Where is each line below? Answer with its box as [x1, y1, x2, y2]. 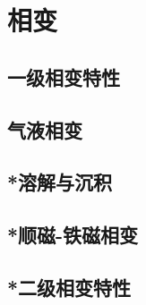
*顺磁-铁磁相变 [7, 221, 139, 249]
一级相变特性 [7, 63, 120, 90]
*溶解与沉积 [7, 168, 113, 196]
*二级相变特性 [7, 273, 132, 301]
